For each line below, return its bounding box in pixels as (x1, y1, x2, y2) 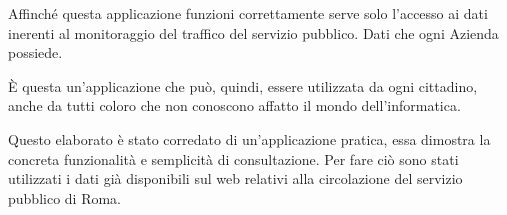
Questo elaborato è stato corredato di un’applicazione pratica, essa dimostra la (8, 128, 491, 149)
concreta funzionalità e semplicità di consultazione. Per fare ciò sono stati (8, 148, 459, 169)
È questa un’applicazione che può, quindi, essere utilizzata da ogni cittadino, (8, 75, 478, 96)
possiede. (8, 42, 63, 63)
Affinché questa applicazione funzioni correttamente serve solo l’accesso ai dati (8, 3, 488, 23)
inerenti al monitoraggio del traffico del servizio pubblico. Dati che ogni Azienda (8, 22, 499, 43)
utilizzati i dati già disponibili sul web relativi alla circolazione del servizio (8, 168, 463, 189)
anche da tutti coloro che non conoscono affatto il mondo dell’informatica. (8, 95, 461, 116)
